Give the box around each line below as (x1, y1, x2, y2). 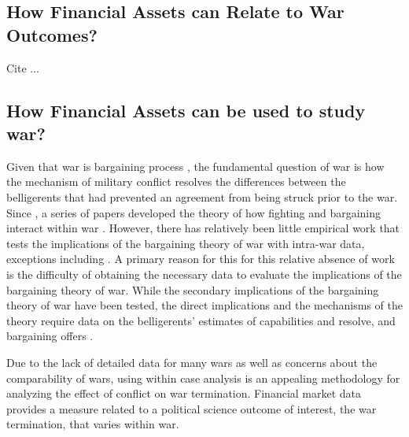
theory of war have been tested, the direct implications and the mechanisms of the (6, 297, 403, 313)
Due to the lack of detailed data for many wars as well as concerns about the (6, 354, 378, 370)
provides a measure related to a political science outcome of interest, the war (6, 400, 377, 417)
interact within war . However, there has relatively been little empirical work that (6, 220, 400, 236)
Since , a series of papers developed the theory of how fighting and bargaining (6, 204, 381, 220)
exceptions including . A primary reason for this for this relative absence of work (6, 250, 395, 267)
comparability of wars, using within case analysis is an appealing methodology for (6, 369, 400, 386)
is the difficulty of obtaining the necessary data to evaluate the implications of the (6, 265, 402, 282)
